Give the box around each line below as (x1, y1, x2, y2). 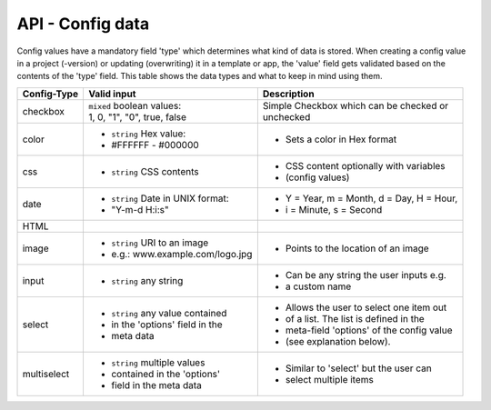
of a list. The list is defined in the (285, 312, 425, 325)
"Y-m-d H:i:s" (110, 203, 169, 215)
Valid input (87, 87, 136, 100)
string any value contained (110, 306, 227, 319)
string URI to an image (110, 236, 209, 249)
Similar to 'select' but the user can (285, 362, 432, 375)
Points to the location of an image (285, 242, 429, 255)
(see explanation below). (285, 335, 391, 347)
